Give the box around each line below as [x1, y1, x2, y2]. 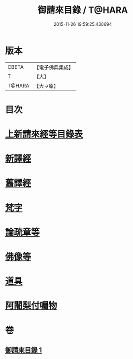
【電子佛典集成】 [34, 64, 74, 71]
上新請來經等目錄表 [5, 129, 83, 140]
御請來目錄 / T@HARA [37, 4, 128, 16]
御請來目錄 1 [5, 346, 42, 354]
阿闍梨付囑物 [5, 300, 58, 311]
